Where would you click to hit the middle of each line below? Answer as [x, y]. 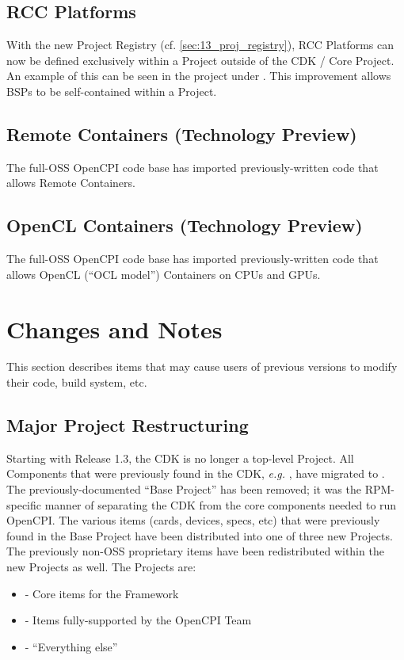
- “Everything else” [71, 646]
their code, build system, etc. [77, 382]
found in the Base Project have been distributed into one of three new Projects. [200, 535]
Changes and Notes [114, 328]
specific [24, 504]
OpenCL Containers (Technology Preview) [185, 225]
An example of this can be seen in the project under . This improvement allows [199, 76]
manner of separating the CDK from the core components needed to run [221, 504]
